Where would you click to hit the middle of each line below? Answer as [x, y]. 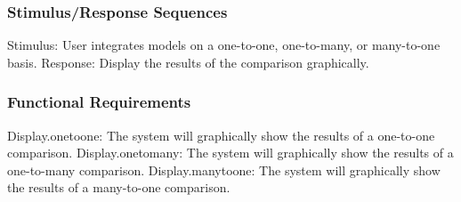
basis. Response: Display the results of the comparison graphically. [188, 62]
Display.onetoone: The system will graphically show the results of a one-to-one [221, 135]
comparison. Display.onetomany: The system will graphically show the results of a [230, 153]
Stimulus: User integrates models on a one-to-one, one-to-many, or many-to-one [224, 45]
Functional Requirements [99, 102]
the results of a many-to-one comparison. [119, 187]
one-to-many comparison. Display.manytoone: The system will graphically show [224, 170]
